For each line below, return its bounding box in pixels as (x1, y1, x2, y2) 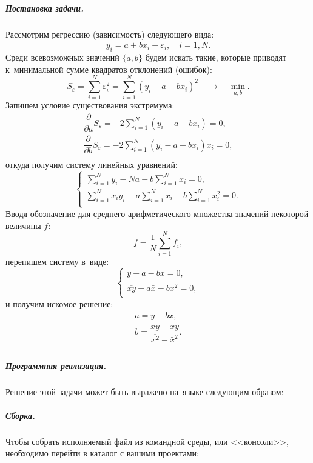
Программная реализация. (5, 359, 107, 371)
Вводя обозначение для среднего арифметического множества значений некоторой (5, 207, 309, 220)
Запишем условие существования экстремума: (5, 99, 175, 112)
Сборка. (5, 408, 35, 421)
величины (5, 219, 41, 232)
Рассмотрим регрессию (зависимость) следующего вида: (5, 27, 214, 40)
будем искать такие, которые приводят (145, 51, 287, 64)
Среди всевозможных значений (5, 51, 119, 64)
